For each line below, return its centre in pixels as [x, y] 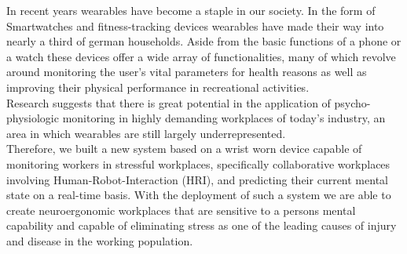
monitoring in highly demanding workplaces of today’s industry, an [224, 118]
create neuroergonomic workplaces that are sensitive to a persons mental [181, 210]
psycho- [352, 102]
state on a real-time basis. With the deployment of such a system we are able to [199, 195]
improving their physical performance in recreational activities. [158, 87]
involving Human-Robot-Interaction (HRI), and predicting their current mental [197, 179]
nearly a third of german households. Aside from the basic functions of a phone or [204, 41]
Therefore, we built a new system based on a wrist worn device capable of [184, 149]
